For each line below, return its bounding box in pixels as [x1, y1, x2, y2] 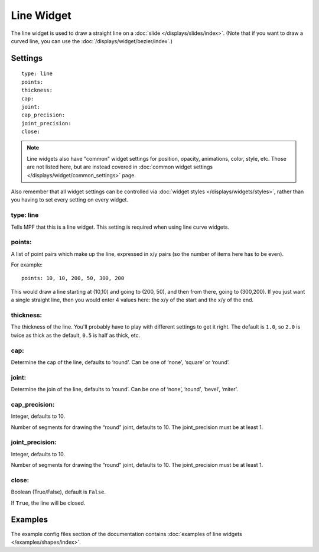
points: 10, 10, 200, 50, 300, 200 [21, 275, 125, 282]
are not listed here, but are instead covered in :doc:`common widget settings [27, 163, 213, 171]
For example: [11, 261, 43, 268]
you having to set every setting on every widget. [11, 196, 129, 203]
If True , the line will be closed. [11, 499, 86, 506]
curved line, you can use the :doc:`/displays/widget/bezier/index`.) [11, 37, 173, 44]
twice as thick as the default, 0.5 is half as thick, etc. [11, 332, 141, 339]
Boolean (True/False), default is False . [11, 488, 106, 496]
